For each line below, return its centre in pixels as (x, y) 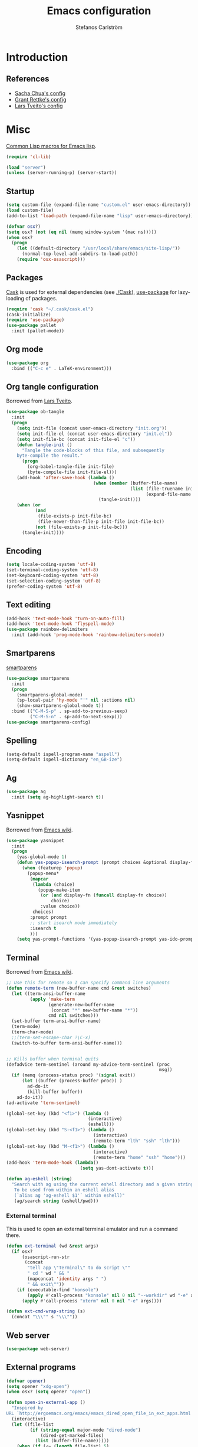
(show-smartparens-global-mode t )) (60, 706)
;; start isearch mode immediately (73, 923)
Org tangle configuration (52, 387)
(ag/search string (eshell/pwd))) (56, 1201)
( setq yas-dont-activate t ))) (117, 1168)
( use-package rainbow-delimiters (47, 630)
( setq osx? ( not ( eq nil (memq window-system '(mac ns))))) (82, 232)
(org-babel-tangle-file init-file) (71, 467)
